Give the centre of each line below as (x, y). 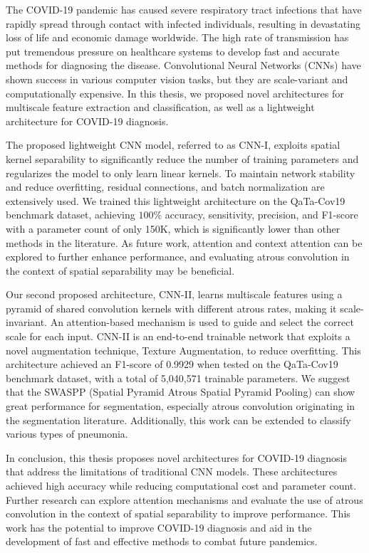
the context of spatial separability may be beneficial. (120, 270)
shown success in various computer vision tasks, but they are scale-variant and (177, 79)
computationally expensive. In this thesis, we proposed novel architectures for (175, 93)
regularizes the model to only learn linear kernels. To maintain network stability (181, 173)
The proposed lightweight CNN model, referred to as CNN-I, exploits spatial (173, 145)
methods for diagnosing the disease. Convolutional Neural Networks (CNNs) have (183, 65)
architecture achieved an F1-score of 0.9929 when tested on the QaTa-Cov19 (172, 364)
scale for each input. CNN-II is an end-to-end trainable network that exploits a (178, 336)
